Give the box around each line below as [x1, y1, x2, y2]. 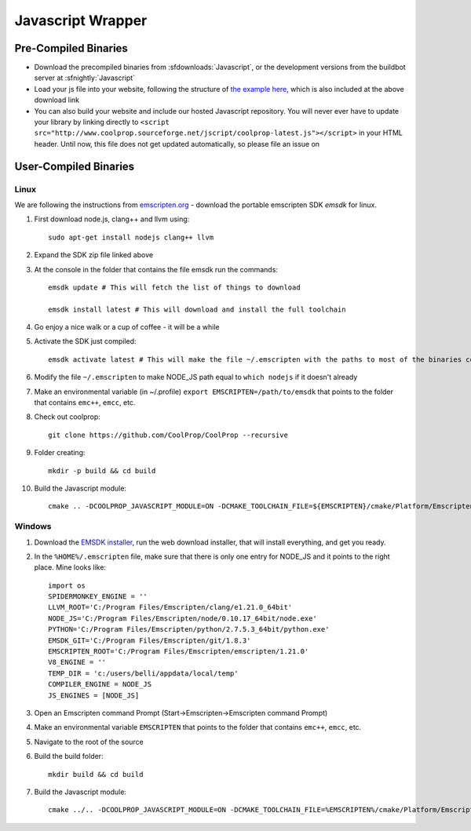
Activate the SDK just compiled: [34, 337, 137, 346]
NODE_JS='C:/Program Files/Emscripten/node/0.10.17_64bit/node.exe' [48, 614, 317, 623]
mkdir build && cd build [48, 770, 144, 778]
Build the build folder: [34, 752, 104, 761]
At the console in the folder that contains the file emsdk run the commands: [34, 264, 279, 274]
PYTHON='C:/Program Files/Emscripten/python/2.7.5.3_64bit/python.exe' [48, 625, 330, 634]
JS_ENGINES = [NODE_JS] [48, 691, 140, 700]
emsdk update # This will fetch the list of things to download [48, 282, 301, 292]
